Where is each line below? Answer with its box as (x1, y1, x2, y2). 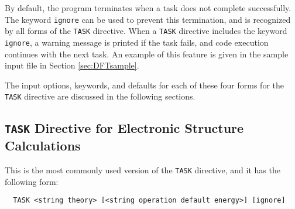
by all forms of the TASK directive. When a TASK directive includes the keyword (5, 25, 287, 37)
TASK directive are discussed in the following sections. (5, 90, 195, 102)
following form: (5, 175, 59, 187)
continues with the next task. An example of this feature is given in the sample (5, 47, 289, 60)
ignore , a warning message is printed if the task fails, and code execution (5, 36, 269, 48)
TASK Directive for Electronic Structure (5, 119, 244, 137)
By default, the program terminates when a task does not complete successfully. (5, 2, 291, 13)
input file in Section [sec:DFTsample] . (5, 59, 139, 71)
